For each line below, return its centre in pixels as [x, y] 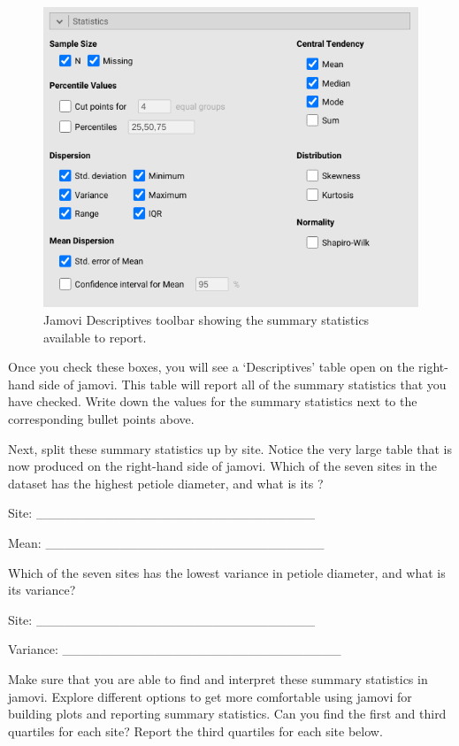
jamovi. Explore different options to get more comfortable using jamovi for [210, 696]
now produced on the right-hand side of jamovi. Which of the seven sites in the [222, 466]
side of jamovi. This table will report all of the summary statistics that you [243, 384]
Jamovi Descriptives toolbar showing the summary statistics [207, 320]
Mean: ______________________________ [166, 543]
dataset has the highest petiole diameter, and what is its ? [166, 483]
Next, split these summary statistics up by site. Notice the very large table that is [230, 448]
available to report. [95, 337]
